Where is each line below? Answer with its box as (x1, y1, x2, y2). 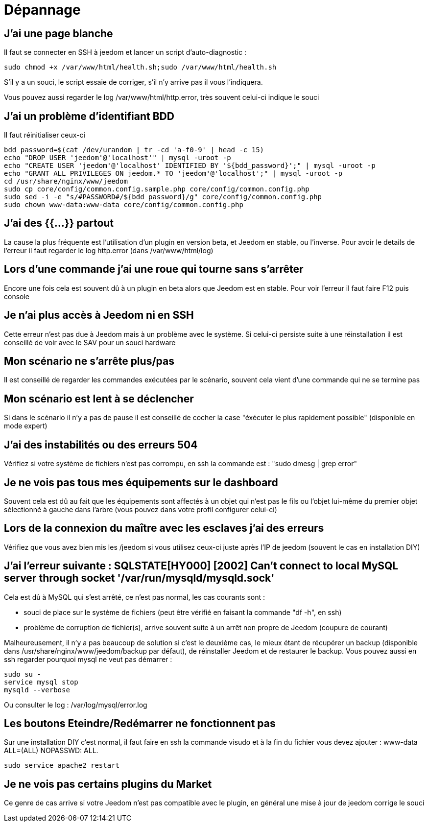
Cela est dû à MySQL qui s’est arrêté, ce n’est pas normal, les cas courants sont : (4, 592, 265, 601)
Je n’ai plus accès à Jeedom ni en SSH (4, 309, 194, 322)
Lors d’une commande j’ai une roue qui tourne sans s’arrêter (4, 263, 304, 276)
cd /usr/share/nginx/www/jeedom (4, 177, 128, 186)
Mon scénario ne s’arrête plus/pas (4, 354, 174, 367)
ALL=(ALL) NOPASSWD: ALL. (4, 746, 98, 755)
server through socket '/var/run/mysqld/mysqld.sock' (4, 572, 275, 585)
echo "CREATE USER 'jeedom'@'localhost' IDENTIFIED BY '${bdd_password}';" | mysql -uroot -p (4, 162, 376, 170)
